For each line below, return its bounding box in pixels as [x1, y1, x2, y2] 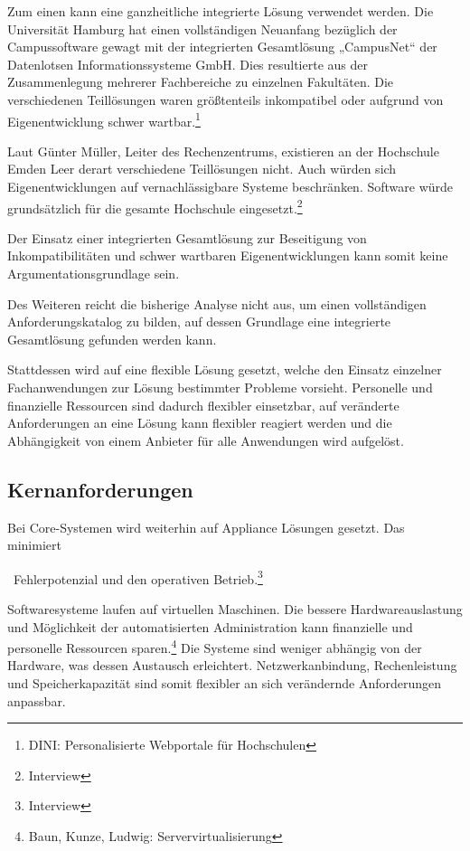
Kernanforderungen [7, 475, 193, 503]
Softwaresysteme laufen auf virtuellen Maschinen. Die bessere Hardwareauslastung [7, 600, 463, 619]
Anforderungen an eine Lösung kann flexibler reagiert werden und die [7, 413, 392, 432]
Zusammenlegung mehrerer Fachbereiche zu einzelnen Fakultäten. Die [7, 72, 394, 91]
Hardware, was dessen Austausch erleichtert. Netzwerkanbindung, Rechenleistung [7, 656, 457, 675]
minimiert [7, 535, 61, 554]
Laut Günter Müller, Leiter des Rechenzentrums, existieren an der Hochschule [7, 141, 439, 160]
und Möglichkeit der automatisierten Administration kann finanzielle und [7, 617, 413, 636]
